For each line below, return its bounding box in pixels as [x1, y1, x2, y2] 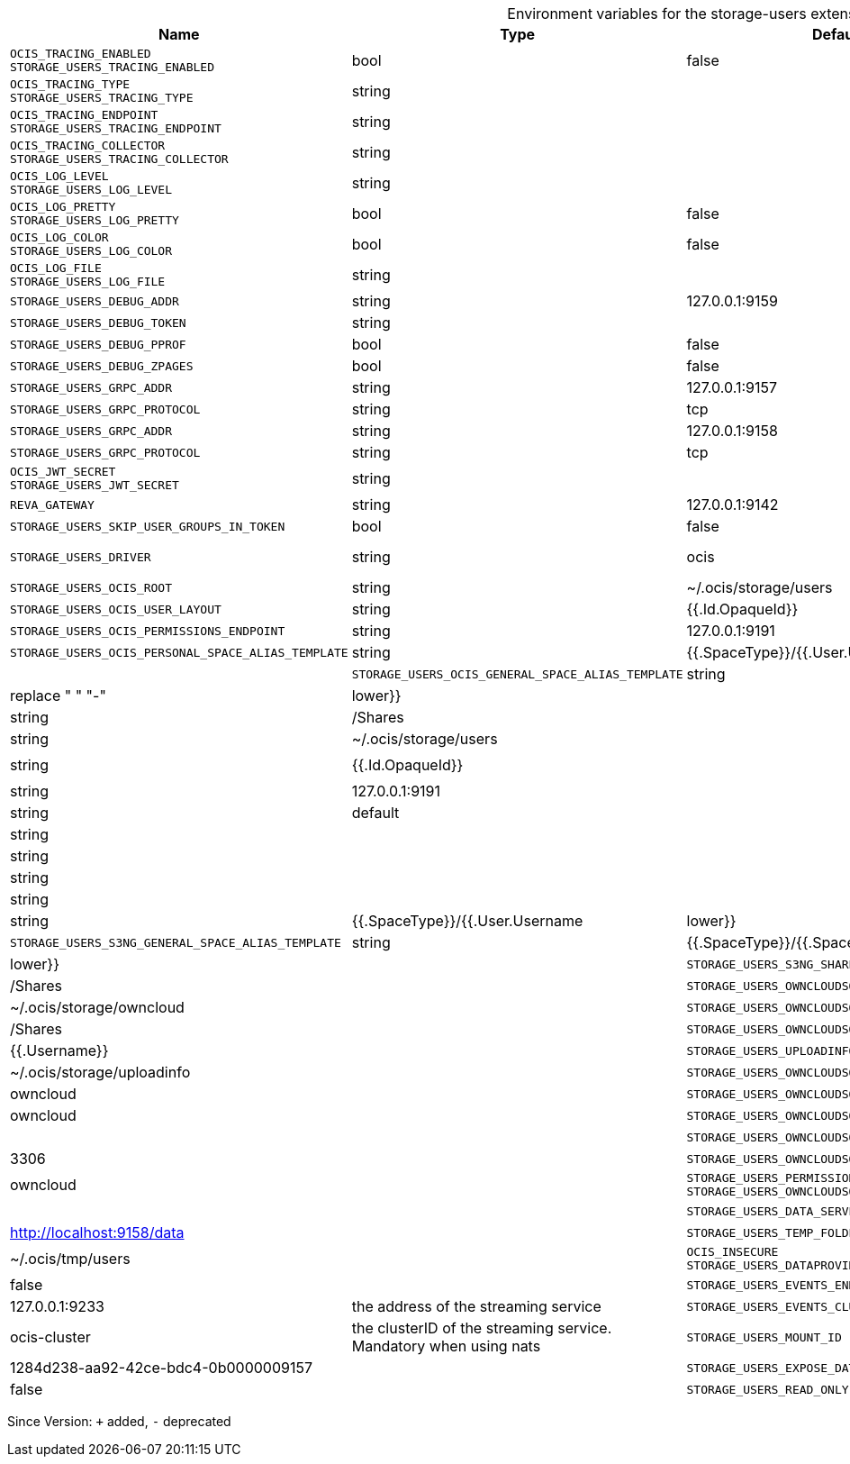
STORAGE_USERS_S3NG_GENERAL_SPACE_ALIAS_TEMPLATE [10, 935, 341, 950]
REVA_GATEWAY [10, 497, 95, 512]
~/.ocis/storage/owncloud [10, 998, 185, 1016]
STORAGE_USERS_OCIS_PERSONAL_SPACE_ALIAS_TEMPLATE [10, 645, 348, 659]
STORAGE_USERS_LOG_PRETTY [10, 214, 179, 227]
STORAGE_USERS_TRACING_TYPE [10, 91, 194, 105]
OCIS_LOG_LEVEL [10, 169, 109, 183]
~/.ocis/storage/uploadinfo [10, 1063, 191, 1081]
